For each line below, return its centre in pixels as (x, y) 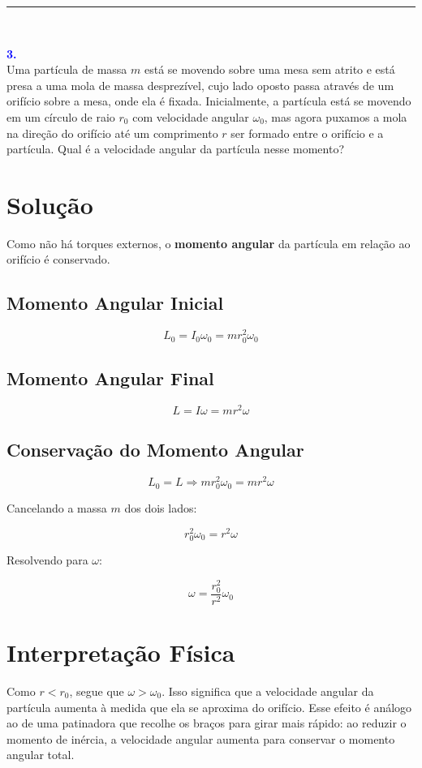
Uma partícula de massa (67, 69)
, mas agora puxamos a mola (336, 116)
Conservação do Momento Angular (155, 450)
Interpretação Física (121, 652)
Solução (50, 204)
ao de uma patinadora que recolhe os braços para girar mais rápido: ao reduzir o (207, 723)
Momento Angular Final (110, 378)
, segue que (97, 691)
